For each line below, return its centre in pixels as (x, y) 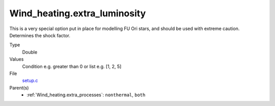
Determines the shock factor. (40, 35)
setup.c (30, 81)
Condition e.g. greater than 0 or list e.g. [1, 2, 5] (72, 66)
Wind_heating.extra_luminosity (78, 13)
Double (30, 52)
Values (17, 59)
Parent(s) (19, 88)
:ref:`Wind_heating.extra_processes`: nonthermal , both (86, 95)
